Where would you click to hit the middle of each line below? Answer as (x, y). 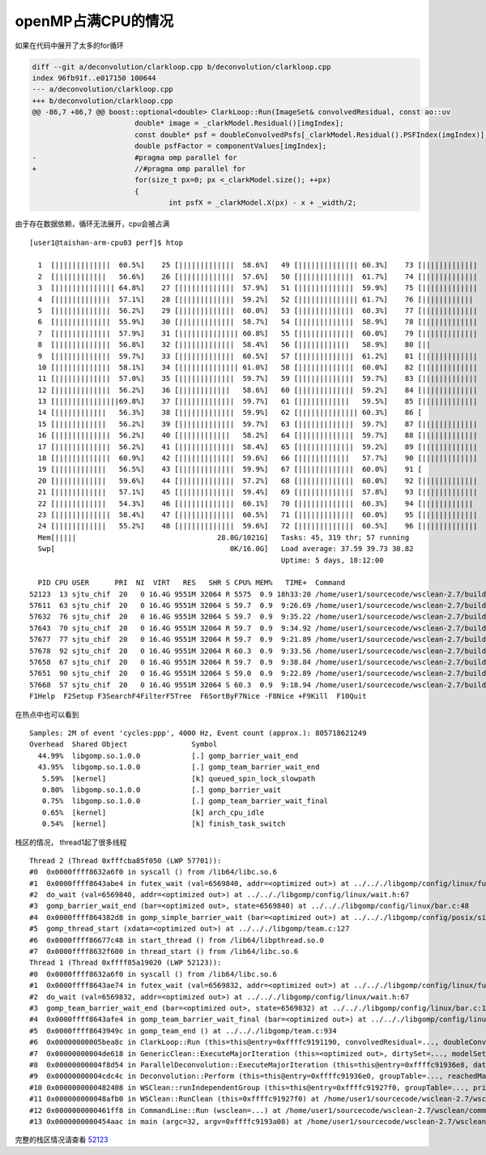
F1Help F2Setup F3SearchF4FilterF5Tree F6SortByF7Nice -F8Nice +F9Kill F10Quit (198, 696)
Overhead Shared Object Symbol (124, 744)
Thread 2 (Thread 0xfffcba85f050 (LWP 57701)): (126, 860)
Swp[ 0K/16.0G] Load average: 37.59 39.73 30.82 (226, 549)
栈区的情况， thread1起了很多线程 (71, 842)
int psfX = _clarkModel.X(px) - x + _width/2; (263, 203)
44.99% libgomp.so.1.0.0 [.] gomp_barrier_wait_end (168, 755)
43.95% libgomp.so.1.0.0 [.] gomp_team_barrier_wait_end (179, 767)
